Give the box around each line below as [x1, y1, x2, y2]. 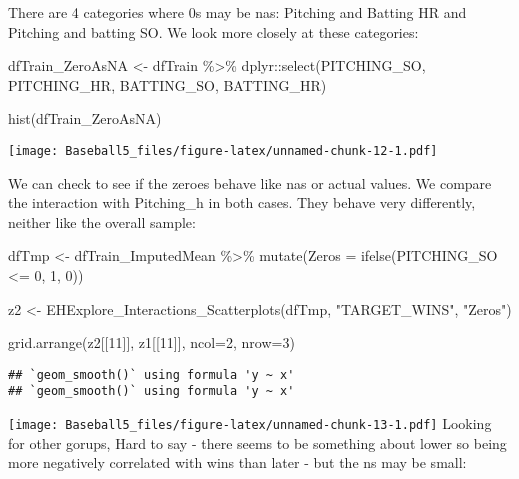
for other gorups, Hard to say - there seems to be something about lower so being [8, 432, 507, 453]
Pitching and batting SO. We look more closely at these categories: [8, 21, 419, 42]
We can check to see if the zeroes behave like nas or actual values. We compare [8, 172, 492, 193]
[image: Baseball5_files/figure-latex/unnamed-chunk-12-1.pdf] [8, 143, 438, 158]
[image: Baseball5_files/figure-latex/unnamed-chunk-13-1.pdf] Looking [8, 413, 492, 434]
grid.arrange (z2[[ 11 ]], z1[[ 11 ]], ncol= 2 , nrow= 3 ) [8, 332, 295, 353]
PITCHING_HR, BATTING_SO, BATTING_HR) [8, 74, 327, 95]
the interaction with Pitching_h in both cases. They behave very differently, [8, 192, 476, 213]
